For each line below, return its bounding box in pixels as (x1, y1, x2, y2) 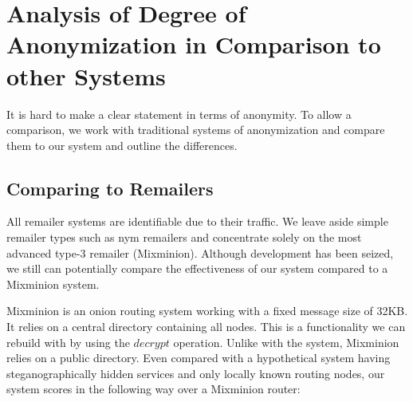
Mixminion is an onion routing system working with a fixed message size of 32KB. (6, 302, 408, 319)
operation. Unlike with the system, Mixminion (173, 333, 399, 350)
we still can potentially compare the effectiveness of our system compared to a (6, 260, 388, 277)
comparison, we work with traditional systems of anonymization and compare (6, 121, 385, 138)
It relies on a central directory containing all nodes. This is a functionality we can (6, 318, 406, 335)
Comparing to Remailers (6, 175, 214, 200)
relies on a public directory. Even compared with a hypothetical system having (6, 349, 391, 366)
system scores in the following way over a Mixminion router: (6, 380, 301, 397)
